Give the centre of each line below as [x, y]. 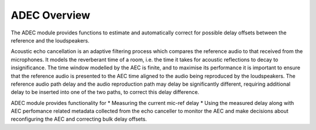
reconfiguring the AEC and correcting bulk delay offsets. [79, 119]
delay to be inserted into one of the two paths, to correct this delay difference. [105, 92]
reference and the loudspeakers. [50, 40]
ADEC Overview [51, 15]
